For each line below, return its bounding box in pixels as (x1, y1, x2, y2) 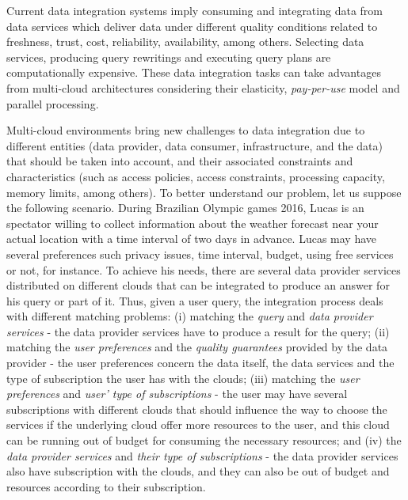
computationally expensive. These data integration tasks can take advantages (6, 64, 381, 81)
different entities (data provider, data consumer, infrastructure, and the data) (6, 137, 383, 153)
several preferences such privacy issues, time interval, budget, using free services (6, 245, 394, 262)
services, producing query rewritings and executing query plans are (6, 48, 331, 65)
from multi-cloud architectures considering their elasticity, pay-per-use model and (6, 79, 400, 96)
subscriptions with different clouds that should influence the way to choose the (6, 400, 387, 417)
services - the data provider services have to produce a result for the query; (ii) (6, 323, 390, 339)
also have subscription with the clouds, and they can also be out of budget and (6, 463, 390, 479)
